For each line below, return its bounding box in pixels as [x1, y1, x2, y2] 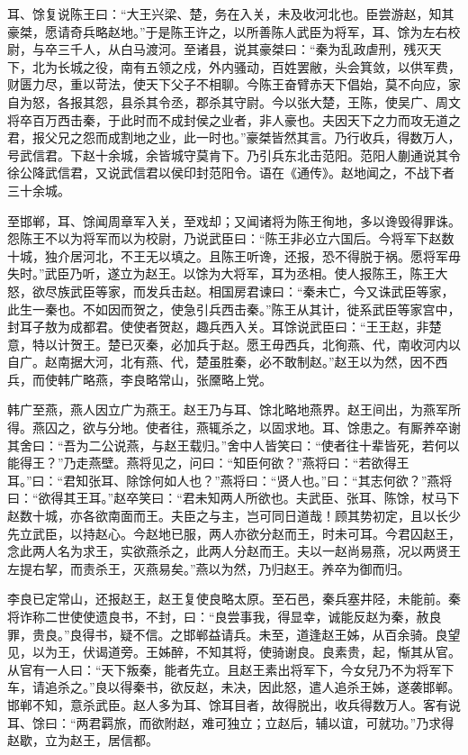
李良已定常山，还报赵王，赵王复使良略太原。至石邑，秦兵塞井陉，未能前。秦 [7, 589, 461, 608]
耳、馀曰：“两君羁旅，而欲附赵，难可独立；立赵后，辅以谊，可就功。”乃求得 [7, 713, 454, 732]
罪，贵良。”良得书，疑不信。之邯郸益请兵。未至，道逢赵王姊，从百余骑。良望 [7, 624, 461, 643]
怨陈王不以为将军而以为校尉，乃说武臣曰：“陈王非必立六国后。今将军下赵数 [7, 229, 454, 248]
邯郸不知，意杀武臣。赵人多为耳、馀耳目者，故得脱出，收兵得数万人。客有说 [7, 695, 461, 714]
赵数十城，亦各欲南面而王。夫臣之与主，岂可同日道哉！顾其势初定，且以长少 [7, 506, 461, 525]
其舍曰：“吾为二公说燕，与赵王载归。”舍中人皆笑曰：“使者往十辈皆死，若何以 [7, 435, 460, 454]
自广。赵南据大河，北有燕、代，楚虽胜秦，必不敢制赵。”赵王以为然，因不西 [7, 352, 448, 371]
